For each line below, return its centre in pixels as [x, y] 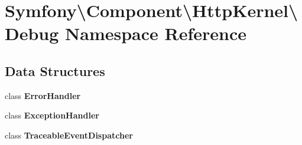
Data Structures [55, 70]
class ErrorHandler [43, 95]
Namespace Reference [156, 33]
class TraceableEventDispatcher [69, 135]
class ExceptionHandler [52, 115]
